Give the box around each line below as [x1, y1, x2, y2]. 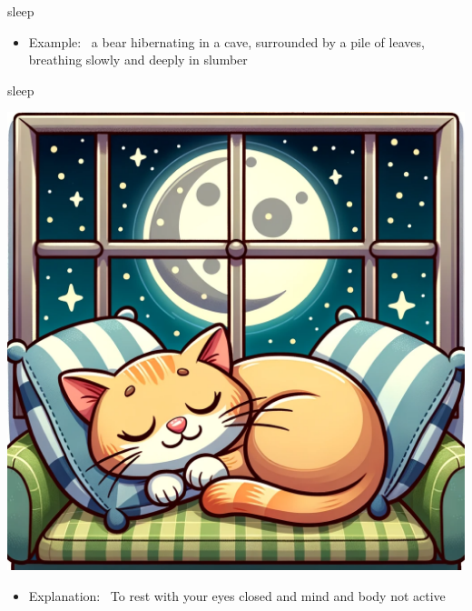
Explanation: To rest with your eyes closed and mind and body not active [28, 586, 446, 605]
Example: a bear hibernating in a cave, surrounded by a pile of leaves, [28, 32, 425, 51]
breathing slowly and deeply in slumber [28, 50, 248, 69]
